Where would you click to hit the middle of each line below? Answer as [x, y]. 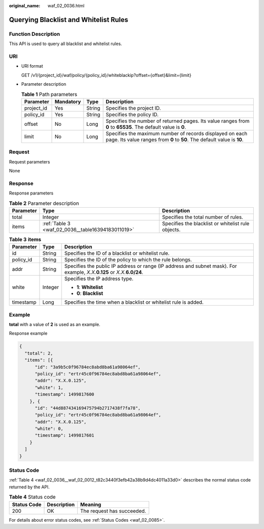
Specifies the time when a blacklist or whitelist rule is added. [134, 302]
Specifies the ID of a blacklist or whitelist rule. [117, 253]
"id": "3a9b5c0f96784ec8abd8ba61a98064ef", [88, 367]
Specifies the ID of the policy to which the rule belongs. [128, 260]
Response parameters [31, 193]
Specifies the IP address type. [99, 279]
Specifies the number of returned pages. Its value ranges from [178, 121]
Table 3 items [25, 240]
